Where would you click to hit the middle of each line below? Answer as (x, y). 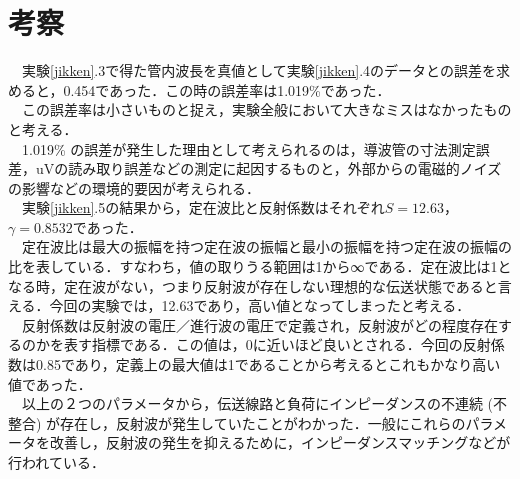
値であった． (50, 383)
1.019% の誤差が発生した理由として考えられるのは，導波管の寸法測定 (248, 148)
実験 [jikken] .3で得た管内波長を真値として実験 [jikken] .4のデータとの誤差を (258, 70)
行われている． (56, 462)
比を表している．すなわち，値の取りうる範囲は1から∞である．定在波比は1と (260, 266)
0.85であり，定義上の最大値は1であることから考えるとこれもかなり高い (268, 364)
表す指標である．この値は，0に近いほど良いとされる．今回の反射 (277, 344)
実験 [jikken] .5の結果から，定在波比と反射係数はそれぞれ (203, 207)
